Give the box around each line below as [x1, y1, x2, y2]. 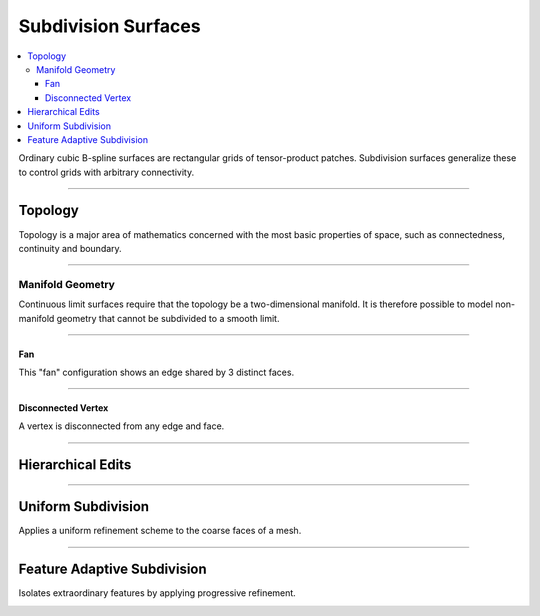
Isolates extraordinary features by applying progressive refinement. [18, 587, 297, 599]
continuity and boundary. [18, 242, 122, 254]
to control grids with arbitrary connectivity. [18, 166, 195, 178]
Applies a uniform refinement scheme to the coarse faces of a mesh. [18, 525, 302, 537]
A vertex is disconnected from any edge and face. [18, 420, 225, 432]
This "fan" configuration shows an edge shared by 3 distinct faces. [18, 366, 295, 378]
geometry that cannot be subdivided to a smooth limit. [56, 312, 280, 324]
